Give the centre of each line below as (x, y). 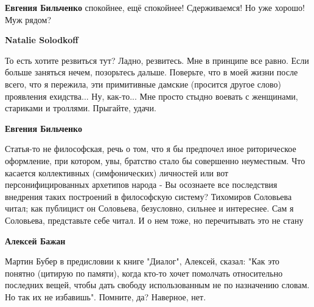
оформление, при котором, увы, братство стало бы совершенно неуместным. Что (155, 160)
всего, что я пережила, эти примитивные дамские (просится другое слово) (143, 84)
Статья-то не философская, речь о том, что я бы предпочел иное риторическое (151, 149)
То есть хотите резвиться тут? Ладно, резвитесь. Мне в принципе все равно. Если (157, 60)
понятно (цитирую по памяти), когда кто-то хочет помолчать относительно (144, 273)
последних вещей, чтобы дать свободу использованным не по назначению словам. (157, 285)
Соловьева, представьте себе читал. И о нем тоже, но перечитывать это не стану (154, 220)
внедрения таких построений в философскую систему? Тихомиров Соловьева (148, 196)
